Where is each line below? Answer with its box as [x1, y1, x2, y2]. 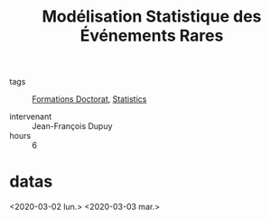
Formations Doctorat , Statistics [32, 94, 147, 105]
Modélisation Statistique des [42, 6, 262, 27]
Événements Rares [79, 25, 224, 46]
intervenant [9, 111, 52, 123]
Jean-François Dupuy [32, 121, 113, 132]
